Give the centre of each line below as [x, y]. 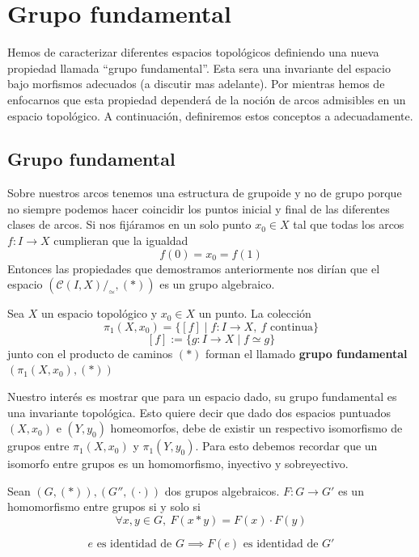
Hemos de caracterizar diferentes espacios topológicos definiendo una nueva [193, 52]
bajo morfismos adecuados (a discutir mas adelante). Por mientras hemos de [196, 84]
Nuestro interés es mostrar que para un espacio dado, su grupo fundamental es [202, 397]
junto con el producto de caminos [90, 353]
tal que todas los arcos [349, 224]
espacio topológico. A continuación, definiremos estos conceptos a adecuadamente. [210, 115]
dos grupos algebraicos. [222, 490]
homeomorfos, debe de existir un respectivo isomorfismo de [256, 428]
